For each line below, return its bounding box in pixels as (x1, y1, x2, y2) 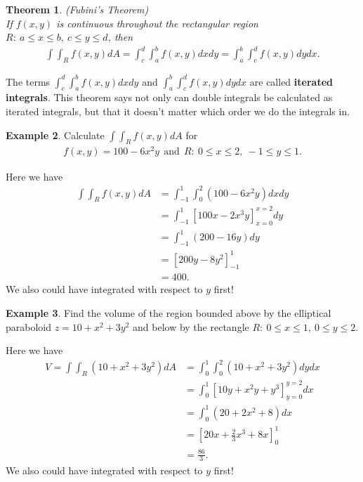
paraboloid (6, 319, 52, 334)
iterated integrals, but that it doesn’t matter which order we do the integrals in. (6, 104, 350, 118)
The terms (6, 74, 51, 89)
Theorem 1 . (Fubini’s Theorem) (6, 2, 149, 16)
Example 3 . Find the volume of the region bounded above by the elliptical (6, 306, 331, 320)
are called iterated (249, 74, 333, 89)
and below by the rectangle (133, 319, 249, 334)
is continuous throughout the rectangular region (56, 15, 258, 30)
